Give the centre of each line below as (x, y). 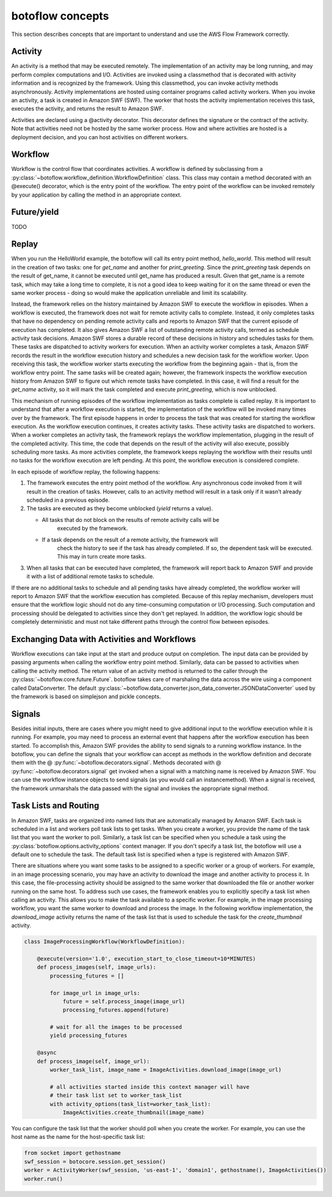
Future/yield (35, 212)
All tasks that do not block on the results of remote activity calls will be (131, 519)
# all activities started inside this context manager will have (150, 1087)
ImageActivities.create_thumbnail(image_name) (133, 1112)
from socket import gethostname (73, 1153)
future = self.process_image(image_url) (124, 1001)
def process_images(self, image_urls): (97, 967)
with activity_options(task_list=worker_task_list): (130, 1104)
